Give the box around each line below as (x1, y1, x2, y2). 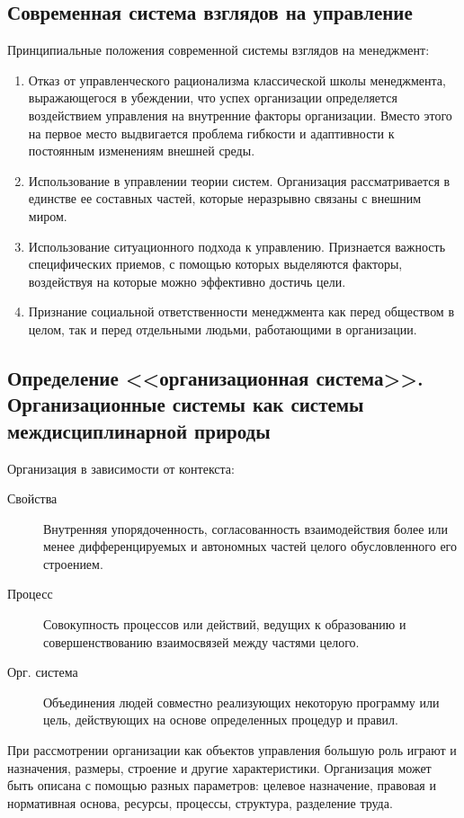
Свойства (7, 489, 58, 508)
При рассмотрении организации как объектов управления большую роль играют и (7, 741, 457, 760)
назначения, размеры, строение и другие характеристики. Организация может (7, 758, 432, 777)
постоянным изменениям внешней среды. (28, 141, 255, 160)
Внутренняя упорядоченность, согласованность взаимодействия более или (43, 519, 449, 538)
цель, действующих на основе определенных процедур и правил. (43, 710, 398, 729)
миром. (28, 206, 67, 225)
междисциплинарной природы (7, 416, 271, 444)
